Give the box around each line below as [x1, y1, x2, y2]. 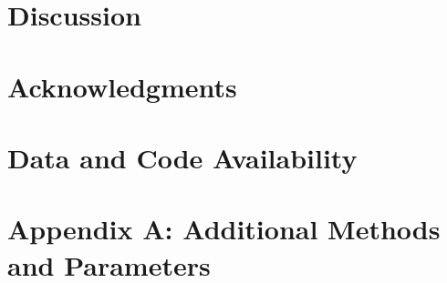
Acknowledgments [7, 67, 237, 105]
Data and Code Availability [7, 138, 358, 176]
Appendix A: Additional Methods [7, 210, 441, 248]
